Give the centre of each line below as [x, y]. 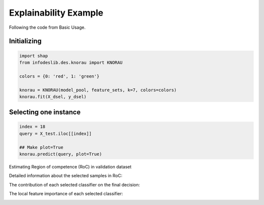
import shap [34, 56]
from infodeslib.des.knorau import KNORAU [71, 62]
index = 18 [32, 127]
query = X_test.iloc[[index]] [55, 133]
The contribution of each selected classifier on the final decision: [75, 184]
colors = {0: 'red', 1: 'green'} [59, 76]
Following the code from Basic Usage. [47, 27]
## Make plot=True [41, 147]
